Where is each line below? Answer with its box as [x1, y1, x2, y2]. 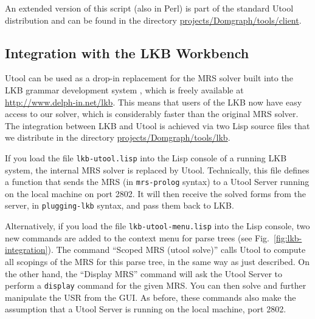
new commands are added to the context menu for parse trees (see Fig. [5, 231, 269, 244]
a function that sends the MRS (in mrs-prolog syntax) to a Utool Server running [5, 175, 310, 188]
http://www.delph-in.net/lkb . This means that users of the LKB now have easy [5, 95, 302, 108]
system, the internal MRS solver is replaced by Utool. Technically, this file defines [5, 163, 310, 176]
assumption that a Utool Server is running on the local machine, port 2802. [5, 303, 286, 315]
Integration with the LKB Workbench [5, 43, 249, 62]
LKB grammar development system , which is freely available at [5, 83, 244, 96]
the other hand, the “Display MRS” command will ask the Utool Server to [5, 267, 283, 280]
